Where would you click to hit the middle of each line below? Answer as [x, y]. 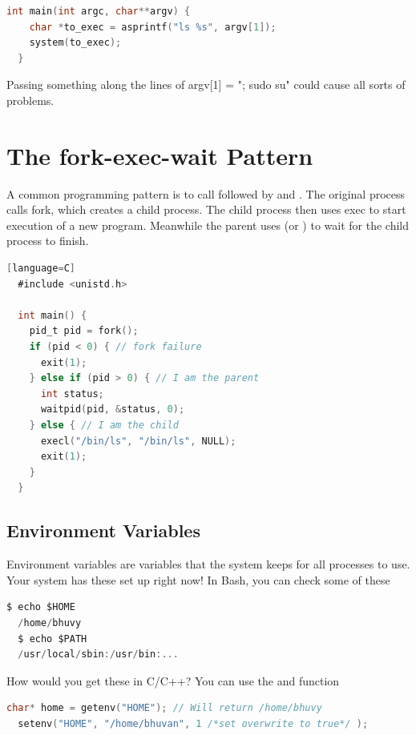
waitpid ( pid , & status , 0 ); [113, 410]
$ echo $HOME [41, 607]
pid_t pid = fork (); [84, 331]
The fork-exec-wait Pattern [160, 155]
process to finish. [48, 241]
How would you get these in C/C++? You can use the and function [173, 680]
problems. [30, 100]
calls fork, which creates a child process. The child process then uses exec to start [206, 209]
